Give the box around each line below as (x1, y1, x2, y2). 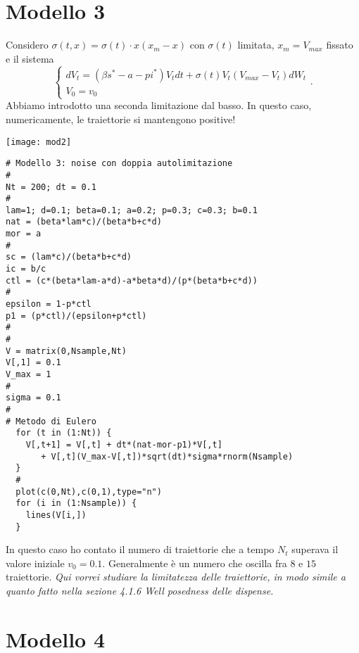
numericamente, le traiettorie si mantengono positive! (6, 111, 236, 126)
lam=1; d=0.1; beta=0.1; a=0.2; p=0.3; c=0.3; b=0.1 (6, 205, 258, 215)
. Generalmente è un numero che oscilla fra (102, 555, 287, 570)
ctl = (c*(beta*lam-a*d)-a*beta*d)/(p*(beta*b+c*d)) (6, 275, 258, 286)
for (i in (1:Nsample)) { (15, 498, 137, 509)
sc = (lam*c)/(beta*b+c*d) (6, 252, 132, 262)
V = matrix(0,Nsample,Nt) (6, 345, 127, 356)
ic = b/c (6, 264, 46, 274)
